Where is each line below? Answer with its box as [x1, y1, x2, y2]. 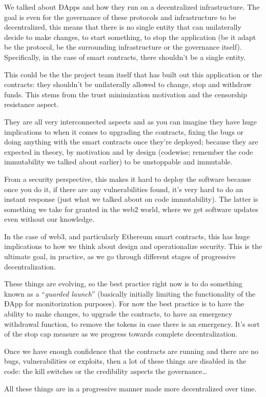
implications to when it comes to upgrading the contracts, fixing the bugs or [4, 126, 244, 137]
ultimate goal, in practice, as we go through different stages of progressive [4, 251, 236, 262]
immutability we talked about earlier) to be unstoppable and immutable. [4, 156, 233, 167]
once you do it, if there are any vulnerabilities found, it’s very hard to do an [4, 183, 243, 194]
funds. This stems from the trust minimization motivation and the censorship [4, 89, 247, 99]
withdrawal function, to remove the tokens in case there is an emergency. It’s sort [4, 318, 260, 329]
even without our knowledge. [4, 214, 94, 224]
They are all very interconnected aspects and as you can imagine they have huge [4, 116, 257, 127]
